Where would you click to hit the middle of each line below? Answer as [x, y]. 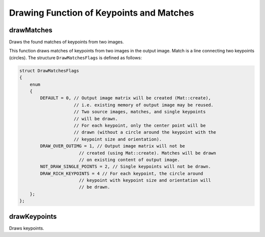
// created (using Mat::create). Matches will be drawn [147, 153]
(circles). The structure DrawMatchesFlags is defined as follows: [76, 58]
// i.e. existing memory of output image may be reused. [144, 105]
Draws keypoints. [26, 228]
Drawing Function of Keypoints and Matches [102, 13]
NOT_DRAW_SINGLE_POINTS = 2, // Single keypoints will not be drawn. [125, 167]
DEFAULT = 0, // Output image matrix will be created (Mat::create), [125, 98]
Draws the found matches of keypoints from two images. [66, 42]
